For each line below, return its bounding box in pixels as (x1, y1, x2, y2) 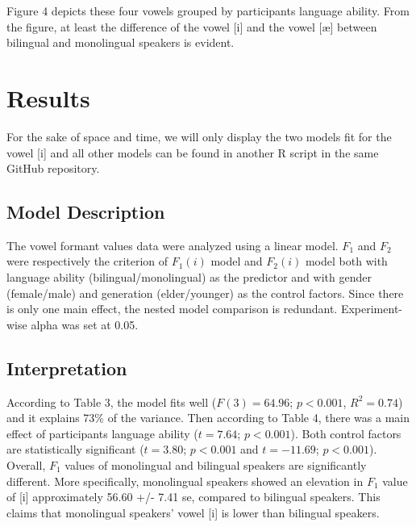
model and (210, 253, 263, 270)
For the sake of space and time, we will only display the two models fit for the (6, 128, 392, 144)
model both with (305, 253, 388, 270)
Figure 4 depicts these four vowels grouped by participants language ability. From (6, 2, 410, 19)
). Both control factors (290, 425, 401, 441)
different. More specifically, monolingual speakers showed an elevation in (6, 472, 364, 489)
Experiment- (340, 300, 402, 317)
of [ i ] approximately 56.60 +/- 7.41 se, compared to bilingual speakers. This (6, 488, 381, 505)
